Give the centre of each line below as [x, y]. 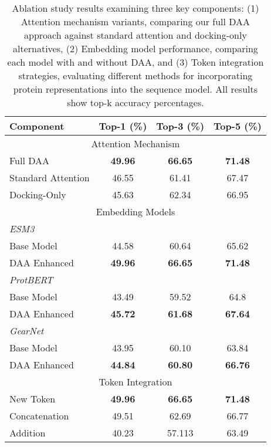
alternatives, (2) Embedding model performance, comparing [135, 48]
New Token [33, 399]
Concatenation [39, 416]
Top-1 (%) [123, 126]
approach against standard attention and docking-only [135, 35]
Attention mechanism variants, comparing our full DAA [135, 21]
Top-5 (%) [238, 126]
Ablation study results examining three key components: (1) [135, 8]
